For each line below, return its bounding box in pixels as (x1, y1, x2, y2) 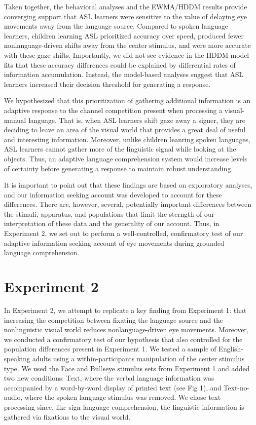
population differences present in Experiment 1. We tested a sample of (4, 344, 217, 354)
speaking (4, 353, 30, 363)
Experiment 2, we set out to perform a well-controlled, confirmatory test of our (4, 228, 243, 238)
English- (218, 344, 244, 354)
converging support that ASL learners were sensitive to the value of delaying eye (4, 11, 247, 21)
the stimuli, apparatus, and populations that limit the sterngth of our (4, 208, 215, 219)
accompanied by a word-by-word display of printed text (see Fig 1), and (4, 382, 221, 392)
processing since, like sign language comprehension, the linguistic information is (4, 401, 244, 412)
